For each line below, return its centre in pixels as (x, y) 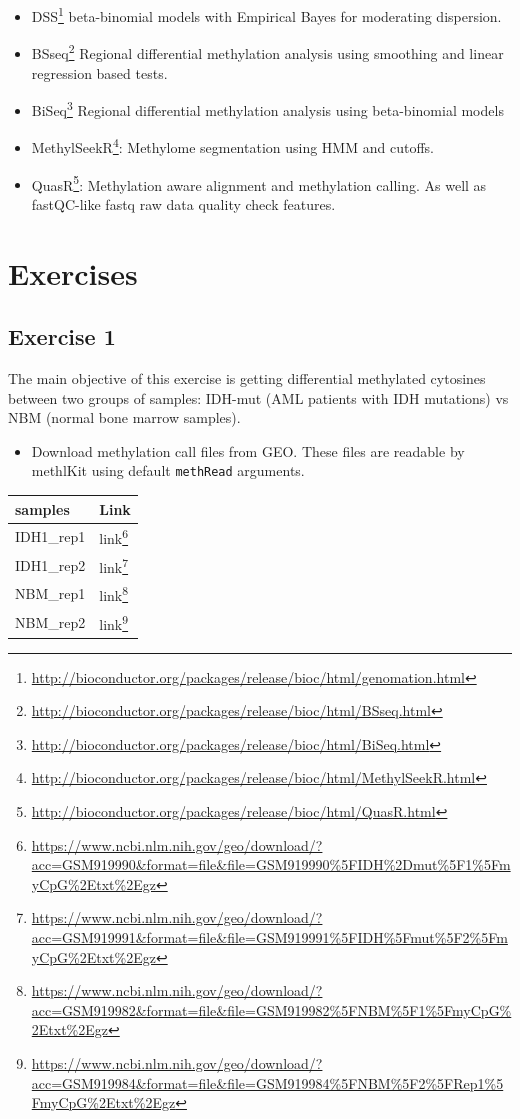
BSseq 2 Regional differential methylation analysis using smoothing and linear (267, 51)
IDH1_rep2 (50, 564)
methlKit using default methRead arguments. (168, 470)
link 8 (114, 594)
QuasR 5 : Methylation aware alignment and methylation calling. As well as (259, 183)
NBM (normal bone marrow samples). (124, 417)
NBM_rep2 (50, 621)
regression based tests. (99, 72)
